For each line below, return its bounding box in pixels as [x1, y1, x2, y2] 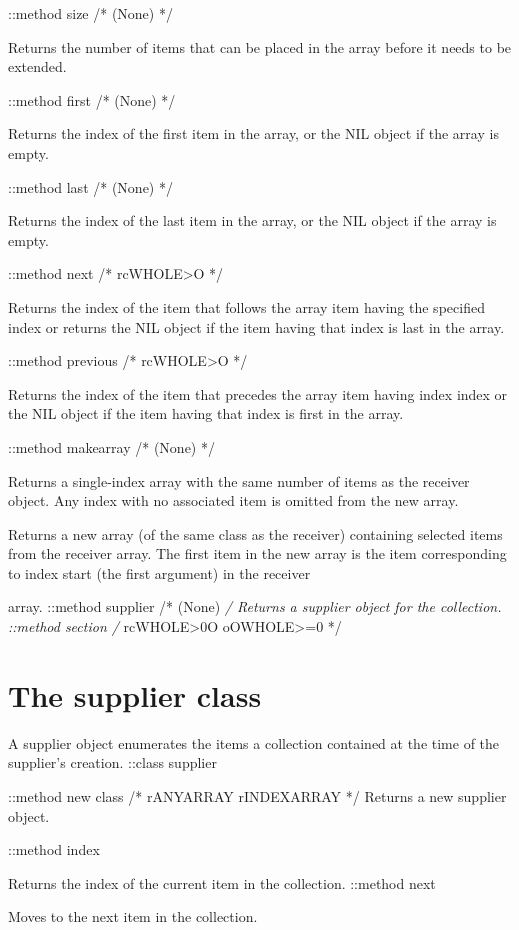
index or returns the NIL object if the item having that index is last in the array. [8, 316, 505, 337]
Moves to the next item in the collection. [8, 906, 258, 927]
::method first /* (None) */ [8, 89, 176, 110]
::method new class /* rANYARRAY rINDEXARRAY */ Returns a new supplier [8, 785, 507, 806]
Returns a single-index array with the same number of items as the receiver [8, 470, 470, 491]
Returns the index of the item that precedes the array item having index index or [8, 383, 508, 404]
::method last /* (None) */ [8, 176, 173, 197]
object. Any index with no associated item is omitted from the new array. [8, 490, 459, 511]
